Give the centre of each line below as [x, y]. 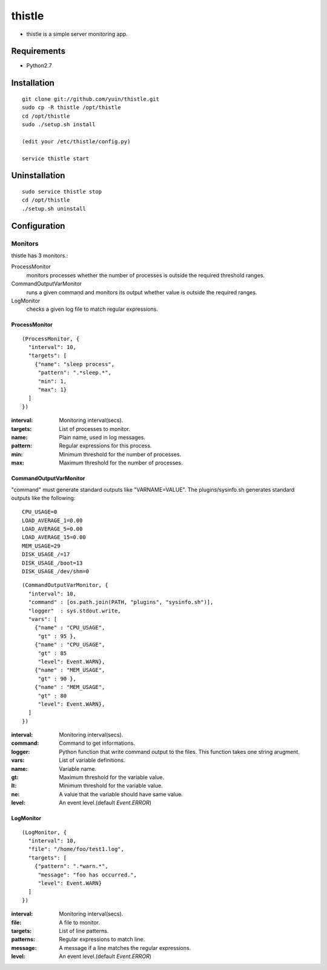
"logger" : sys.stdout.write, [74, 611]
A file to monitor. [80, 922]
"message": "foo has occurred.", [88, 875]
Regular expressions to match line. [102, 939]
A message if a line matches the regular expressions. [125, 948]
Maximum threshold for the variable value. [112, 778]
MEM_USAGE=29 [41, 546]
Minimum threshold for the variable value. [111, 785]
